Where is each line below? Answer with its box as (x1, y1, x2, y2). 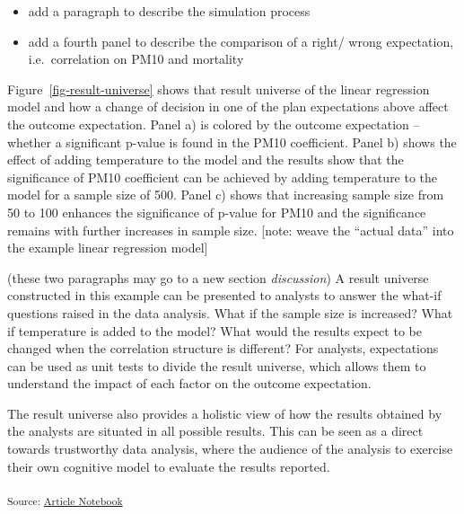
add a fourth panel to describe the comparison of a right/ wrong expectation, (28, 31, 454, 50)
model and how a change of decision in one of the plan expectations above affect (7, 97, 449, 116)
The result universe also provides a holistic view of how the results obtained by (7, 403, 442, 422)
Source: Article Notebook (7, 493, 123, 509)
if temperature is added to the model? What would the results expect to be (7, 321, 422, 340)
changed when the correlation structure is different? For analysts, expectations (7, 339, 439, 358)
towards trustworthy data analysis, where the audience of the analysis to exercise (7, 439, 453, 458)
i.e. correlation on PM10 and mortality (28, 49, 244, 68)
